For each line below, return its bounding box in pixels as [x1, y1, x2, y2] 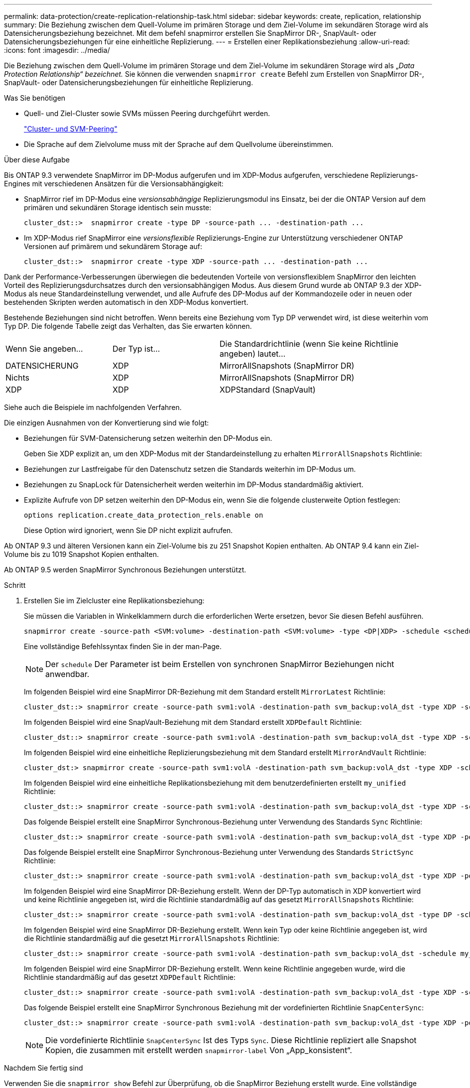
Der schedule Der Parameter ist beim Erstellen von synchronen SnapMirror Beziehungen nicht [45, 659, 394, 669]
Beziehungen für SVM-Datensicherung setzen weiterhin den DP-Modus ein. [24, 434, 272, 442]
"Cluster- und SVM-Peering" [24, 125, 117, 133]
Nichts [5, 373, 30, 383]
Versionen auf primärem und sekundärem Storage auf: [24, 242, 203, 251]
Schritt [4, 581, 26, 589]
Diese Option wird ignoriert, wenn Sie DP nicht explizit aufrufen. [24, 526, 233, 535]
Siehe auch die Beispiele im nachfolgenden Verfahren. [4, 403, 182, 411]
